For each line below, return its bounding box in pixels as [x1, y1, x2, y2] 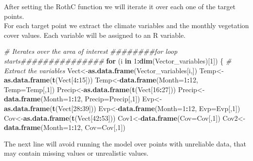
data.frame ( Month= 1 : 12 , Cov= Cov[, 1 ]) [4, 122, 126, 132]
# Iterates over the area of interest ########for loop [4, 46, 178, 56]
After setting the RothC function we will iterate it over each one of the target [4, 1, 235, 11]
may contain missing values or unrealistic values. [4, 148, 149, 158]
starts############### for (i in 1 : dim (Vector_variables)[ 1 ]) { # [4, 55, 232, 65]
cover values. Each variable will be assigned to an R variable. [4, 30, 186, 40]
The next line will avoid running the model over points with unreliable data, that [4, 138, 247, 148]
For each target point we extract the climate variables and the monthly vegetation [4, 20, 249, 31]
